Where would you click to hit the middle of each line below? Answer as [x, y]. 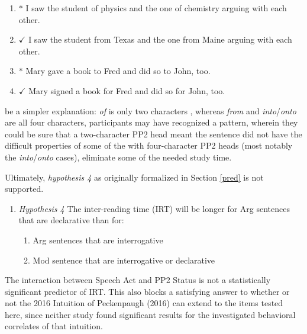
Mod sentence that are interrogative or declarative [124, 260]
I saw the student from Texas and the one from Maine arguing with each [160, 39]
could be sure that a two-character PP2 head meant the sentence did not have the [153, 134]
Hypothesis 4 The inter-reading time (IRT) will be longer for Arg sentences [154, 208]
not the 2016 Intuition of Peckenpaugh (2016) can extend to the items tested [144, 303]
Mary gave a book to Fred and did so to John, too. [118, 71]
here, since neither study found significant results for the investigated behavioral [150, 314]
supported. [24, 189]
